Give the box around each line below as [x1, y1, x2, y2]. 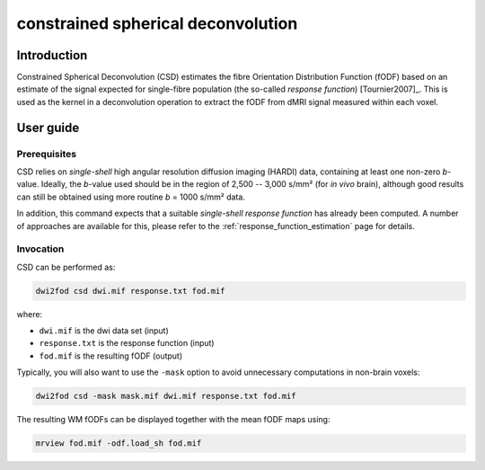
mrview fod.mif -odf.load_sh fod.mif [35, 439, 202, 448]
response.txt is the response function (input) [39, 338, 215, 349]
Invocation [16, 243, 65, 255]
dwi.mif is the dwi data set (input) [39, 325, 170, 336]
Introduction [16, 48, 88, 63]
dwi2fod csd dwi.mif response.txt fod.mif [35, 286, 225, 296]
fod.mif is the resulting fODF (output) [39, 350, 183, 361]
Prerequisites [16, 147, 76, 160]
